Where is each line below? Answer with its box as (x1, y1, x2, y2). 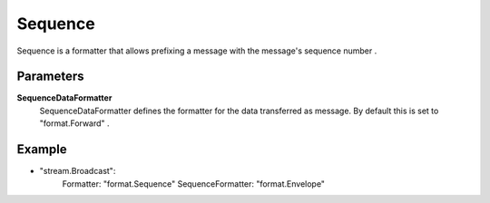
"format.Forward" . (39, 118, 110, 129)
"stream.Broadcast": (39, 166, 116, 177)
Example (16, 141, 67, 158)
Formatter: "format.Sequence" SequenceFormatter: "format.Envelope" (62, 178, 326, 189)
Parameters (16, 69, 84, 84)
